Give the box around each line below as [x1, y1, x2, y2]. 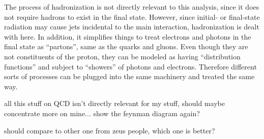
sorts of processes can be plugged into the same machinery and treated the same [4, 71, 255, 82]
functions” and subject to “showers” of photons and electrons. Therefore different [4, 61, 257, 72]
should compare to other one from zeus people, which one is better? [4, 125, 215, 135]
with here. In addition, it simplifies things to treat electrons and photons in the [4, 31, 251, 42]
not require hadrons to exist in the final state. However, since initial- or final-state [4, 11, 260, 22]
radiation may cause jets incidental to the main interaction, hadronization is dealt [4, 21, 259, 32]
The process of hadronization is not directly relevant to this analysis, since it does [4, 2, 259, 12]
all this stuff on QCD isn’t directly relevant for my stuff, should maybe [4, 98, 225, 109]
